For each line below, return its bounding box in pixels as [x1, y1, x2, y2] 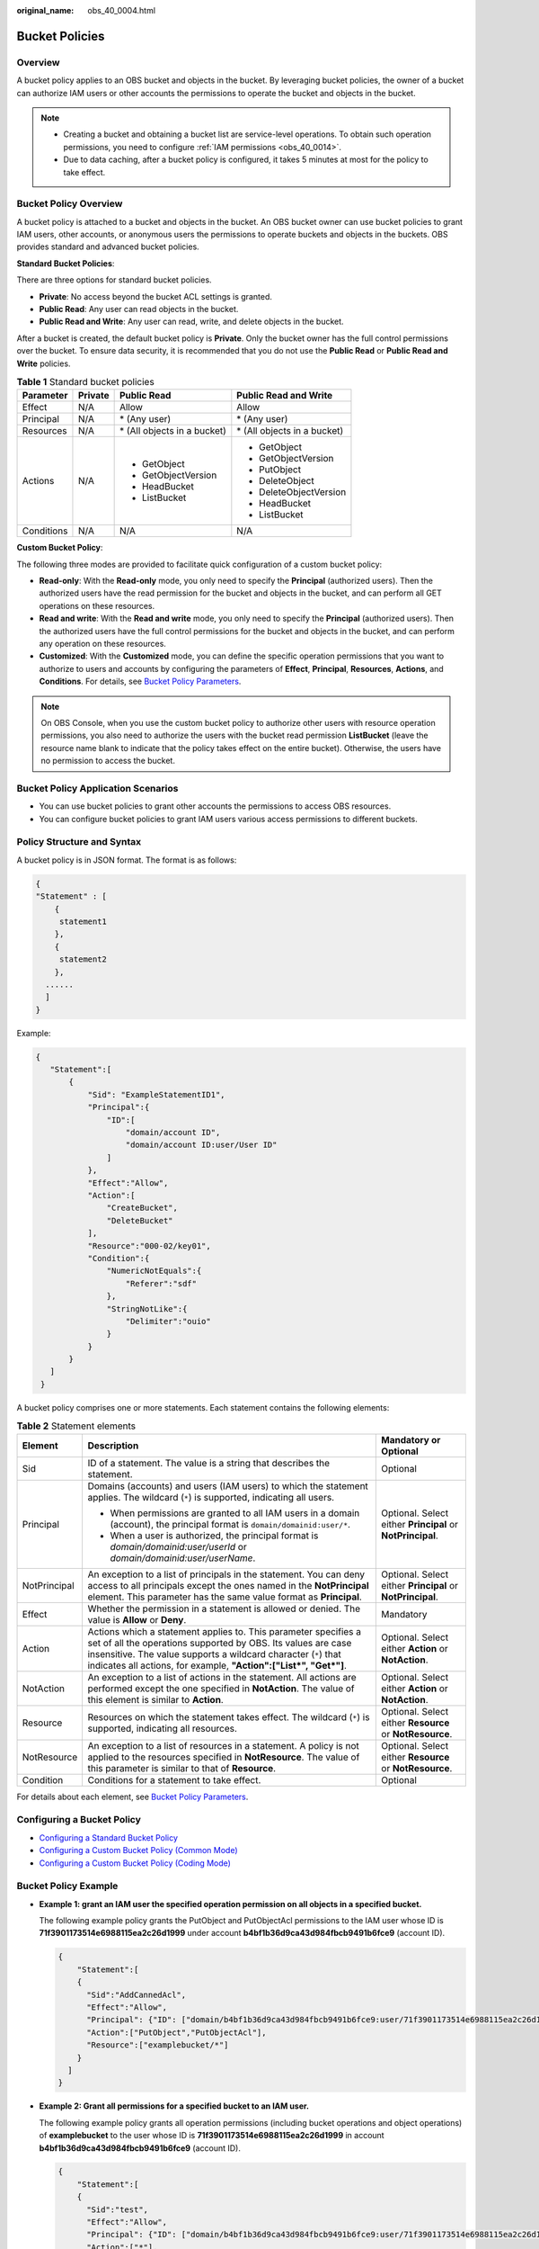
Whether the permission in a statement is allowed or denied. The [87, 1602, 361, 1615]
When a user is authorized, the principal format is [110, 1529, 319, 1542]
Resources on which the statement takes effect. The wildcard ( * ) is [87, 1710, 370, 1723]
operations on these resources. [39, 600, 155, 611]
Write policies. [16, 358, 71, 369]
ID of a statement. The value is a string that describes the [87, 1456, 331, 1469]
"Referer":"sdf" [125, 1278, 198, 1288]
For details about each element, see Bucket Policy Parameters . [16, 1791, 249, 1802]
